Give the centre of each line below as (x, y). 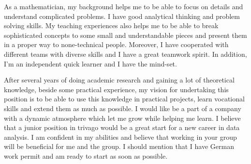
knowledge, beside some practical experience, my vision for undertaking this (116, 89)
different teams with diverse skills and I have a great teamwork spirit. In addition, (125, 54)
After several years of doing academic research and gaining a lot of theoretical (119, 80)
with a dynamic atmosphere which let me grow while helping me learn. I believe (122, 118)
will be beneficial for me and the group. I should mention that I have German (119, 146)
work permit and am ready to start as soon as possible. (86, 156)
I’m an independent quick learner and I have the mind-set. (90, 63)
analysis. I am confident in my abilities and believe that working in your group (120, 137)
